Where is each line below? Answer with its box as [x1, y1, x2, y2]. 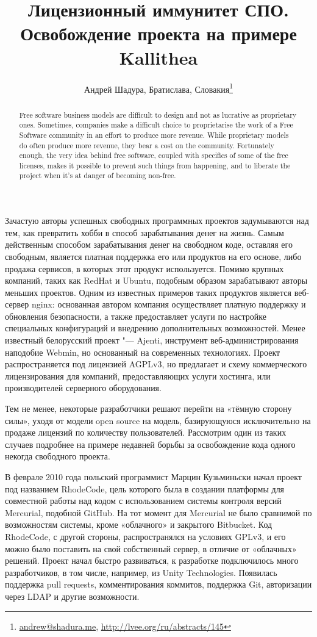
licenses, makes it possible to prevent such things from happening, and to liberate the [19, 160, 291, 170]
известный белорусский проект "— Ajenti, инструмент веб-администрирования [5, 334, 299, 347]
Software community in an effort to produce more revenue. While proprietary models [19, 129, 289, 140]
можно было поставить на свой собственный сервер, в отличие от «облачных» [5, 542, 297, 555]
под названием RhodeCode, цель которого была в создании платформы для [5, 482, 285, 495]
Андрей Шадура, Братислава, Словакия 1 [84, 81, 233, 95]
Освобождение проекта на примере [20, 21, 297, 46]
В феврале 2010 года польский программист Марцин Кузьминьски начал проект [5, 470, 302, 483]
